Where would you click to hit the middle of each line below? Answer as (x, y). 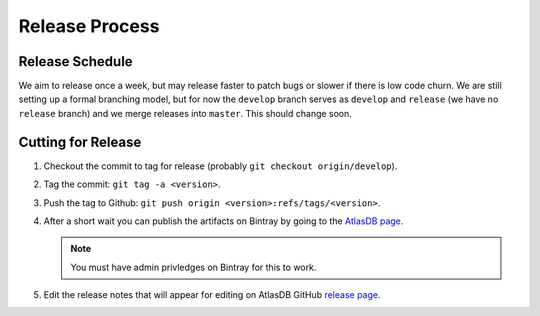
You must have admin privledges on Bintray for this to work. (193, 267)
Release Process (89, 26)
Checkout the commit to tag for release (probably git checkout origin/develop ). (220, 166)
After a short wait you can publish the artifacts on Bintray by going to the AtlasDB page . (223, 221)
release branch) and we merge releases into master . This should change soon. (185, 113)
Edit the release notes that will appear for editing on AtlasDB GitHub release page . (212, 295)
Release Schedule (76, 61)
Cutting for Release (80, 141)
